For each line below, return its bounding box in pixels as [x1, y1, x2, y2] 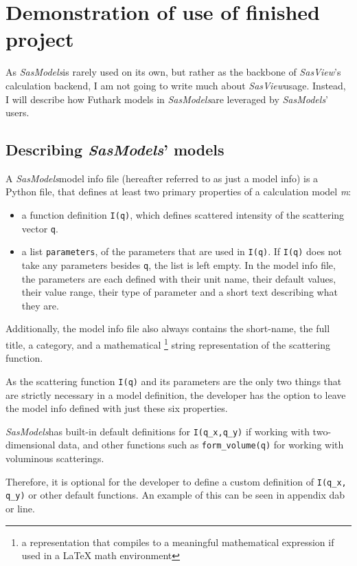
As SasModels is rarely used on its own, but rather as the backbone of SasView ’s [5, 65, 341, 79]
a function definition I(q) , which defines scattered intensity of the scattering [21, 208, 345, 222]
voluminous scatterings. [5, 451, 104, 466]
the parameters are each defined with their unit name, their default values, [21, 271, 336, 285]
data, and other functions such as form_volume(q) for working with [58, 437, 344, 452]
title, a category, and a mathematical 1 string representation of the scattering [5, 336, 330, 351]
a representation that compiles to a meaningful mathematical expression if [21, 534, 334, 549]
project [5, 25, 74, 53]
